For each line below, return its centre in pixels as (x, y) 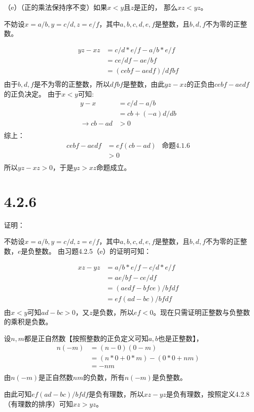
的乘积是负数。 (28, 322)
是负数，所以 (113, 312)
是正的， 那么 (156, 7)
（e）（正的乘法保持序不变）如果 (56, 7)
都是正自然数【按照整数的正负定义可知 (86, 338)
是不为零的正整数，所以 (72, 84)
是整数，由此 (144, 84)
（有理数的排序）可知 (38, 403)
